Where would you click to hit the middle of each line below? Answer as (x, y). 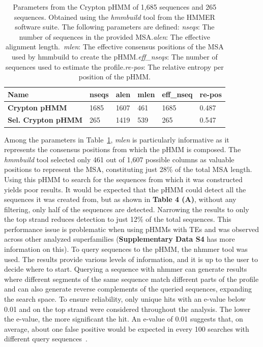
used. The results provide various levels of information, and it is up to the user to (131, 259)
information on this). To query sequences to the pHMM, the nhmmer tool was (126, 249)
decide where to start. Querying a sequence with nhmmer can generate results (126, 269)
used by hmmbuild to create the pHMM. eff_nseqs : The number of (115, 56)
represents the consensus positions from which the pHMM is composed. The (123, 149)
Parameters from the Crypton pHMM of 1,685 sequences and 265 (115, 7)
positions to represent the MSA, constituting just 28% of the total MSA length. (128, 169)
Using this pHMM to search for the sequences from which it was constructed (123, 179)
